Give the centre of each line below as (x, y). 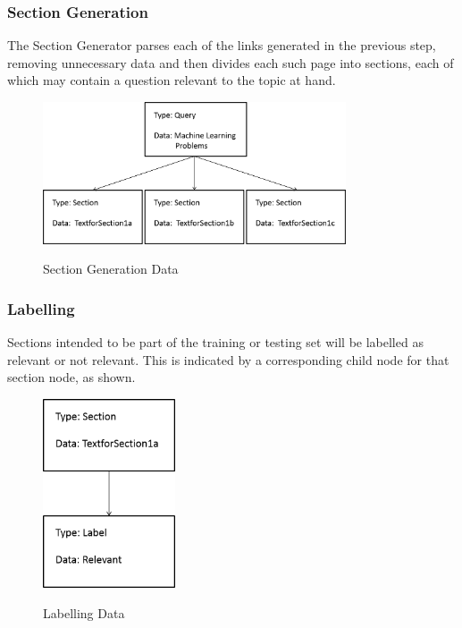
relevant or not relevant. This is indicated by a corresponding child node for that (228, 359)
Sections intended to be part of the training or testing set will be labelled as (215, 342)
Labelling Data (84, 612)
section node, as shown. (71, 377)
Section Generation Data (111, 269)
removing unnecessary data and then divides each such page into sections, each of (231, 62)
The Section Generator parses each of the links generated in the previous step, (222, 45)
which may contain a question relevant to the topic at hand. (172, 80)
